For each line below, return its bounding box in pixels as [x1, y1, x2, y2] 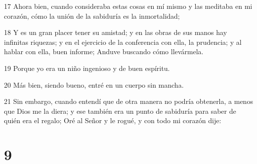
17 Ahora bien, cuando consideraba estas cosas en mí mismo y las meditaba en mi [4, 1, 253, 11]
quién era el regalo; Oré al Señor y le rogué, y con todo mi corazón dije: [4, 115, 221, 126]
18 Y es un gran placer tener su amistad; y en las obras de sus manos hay [4, 27, 227, 37]
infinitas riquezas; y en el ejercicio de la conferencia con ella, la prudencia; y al [4, 36, 242, 47]
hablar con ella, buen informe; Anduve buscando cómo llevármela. [4, 46, 204, 57]
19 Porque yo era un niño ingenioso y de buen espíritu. [4, 63, 170, 73]
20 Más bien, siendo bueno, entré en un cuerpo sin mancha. [4, 79, 184, 90]
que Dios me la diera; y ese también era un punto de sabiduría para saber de [4, 105, 236, 116]
